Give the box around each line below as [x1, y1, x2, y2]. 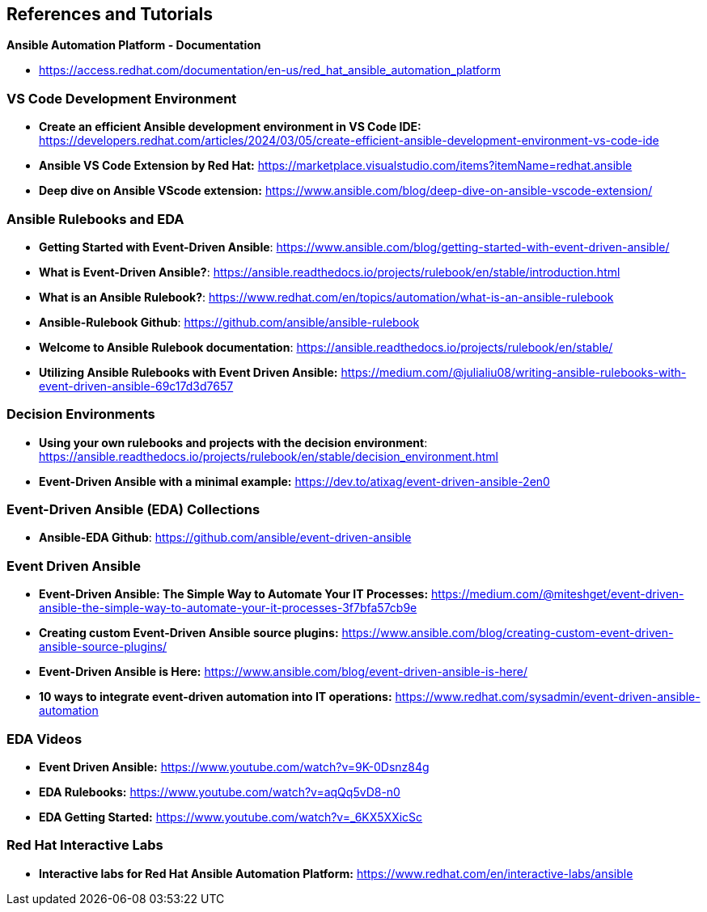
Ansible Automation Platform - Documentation [6, 38, 261, 53]
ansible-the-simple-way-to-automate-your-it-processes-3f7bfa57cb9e [39, 601, 417, 615]
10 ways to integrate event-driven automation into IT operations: [39, 690, 392, 704]
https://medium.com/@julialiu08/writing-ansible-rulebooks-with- [341, 365, 687, 379]
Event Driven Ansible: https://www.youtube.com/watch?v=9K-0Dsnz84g [39, 759, 430, 774]
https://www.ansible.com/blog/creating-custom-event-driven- [341, 626, 674, 640]
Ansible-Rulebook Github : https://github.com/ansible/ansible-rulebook [39, 315, 420, 329]
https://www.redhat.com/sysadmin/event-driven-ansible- [395, 690, 701, 704]
